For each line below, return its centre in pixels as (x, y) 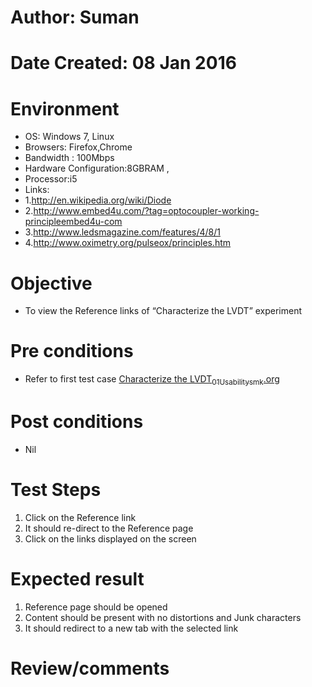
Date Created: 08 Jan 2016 (123, 63)
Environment (65, 108)
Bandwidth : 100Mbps (69, 158)
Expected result (77, 579)
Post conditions (77, 422)
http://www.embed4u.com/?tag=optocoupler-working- (146, 211)
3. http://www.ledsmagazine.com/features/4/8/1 (122, 232)
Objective (51, 283)
